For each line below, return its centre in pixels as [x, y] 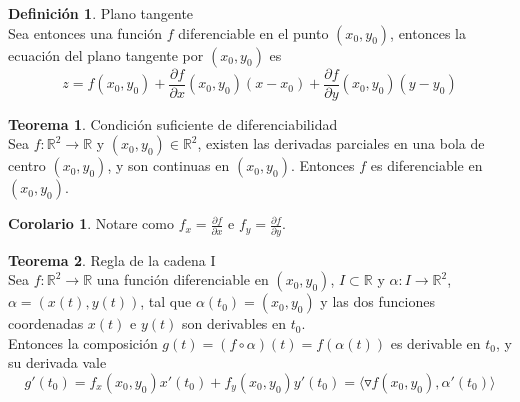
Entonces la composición [83, 342]
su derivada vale [57, 362]
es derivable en [435, 342]
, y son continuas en [168, 165]
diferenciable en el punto [253, 32]
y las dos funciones [377, 301]
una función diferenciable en [182, 279]
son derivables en [234, 323]
